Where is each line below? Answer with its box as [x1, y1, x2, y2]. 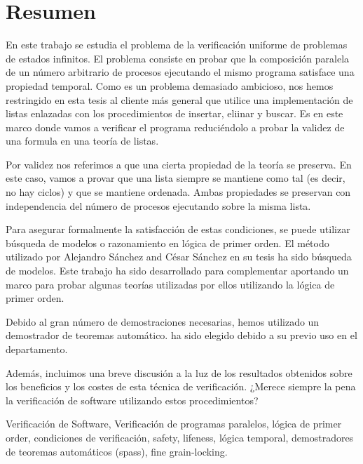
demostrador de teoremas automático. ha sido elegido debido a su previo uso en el [6, 328, 357, 343]
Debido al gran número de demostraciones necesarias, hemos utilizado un [6, 314, 320, 329]
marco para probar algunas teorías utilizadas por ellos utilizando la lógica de [6, 277, 335, 291]
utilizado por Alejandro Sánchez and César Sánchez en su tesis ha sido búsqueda [6, 249, 352, 264]
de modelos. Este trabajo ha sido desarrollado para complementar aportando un [6, 263, 349, 278]
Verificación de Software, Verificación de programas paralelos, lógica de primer [6, 416, 342, 431]
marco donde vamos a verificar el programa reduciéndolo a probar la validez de [6, 119, 345, 134]
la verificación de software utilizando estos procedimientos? [6, 392, 259, 407]
